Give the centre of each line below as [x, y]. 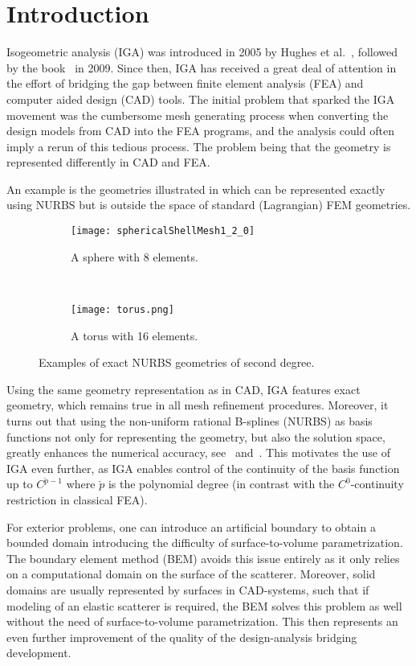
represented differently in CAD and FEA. [108, 162]
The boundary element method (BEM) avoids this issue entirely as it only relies [203, 558]
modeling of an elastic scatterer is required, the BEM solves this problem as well [204, 605]
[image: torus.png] [122, 309]
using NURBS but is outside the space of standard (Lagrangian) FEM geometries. [209, 205]
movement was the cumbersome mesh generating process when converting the [198, 115]
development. [39, 653]
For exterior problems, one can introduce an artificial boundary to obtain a [191, 526]
